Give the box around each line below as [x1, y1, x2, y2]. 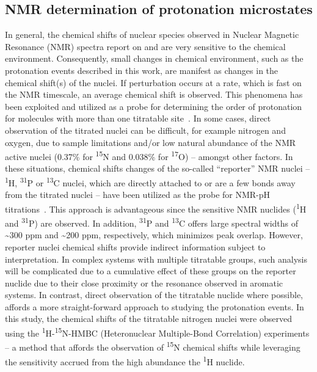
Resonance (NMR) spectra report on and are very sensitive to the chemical [5, 40, 286, 53]
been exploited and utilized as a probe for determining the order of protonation [5, 100, 302, 112]
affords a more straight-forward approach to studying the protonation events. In [5, 300, 304, 313]
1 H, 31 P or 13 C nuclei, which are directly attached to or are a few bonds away [5, 174, 296, 189]
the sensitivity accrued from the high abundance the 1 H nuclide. [5, 353, 245, 368]
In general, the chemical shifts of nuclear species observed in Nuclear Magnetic [5, 28, 299, 41]
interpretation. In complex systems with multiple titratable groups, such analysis [5, 252, 307, 265]
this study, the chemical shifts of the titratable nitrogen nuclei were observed [5, 312, 292, 325]
